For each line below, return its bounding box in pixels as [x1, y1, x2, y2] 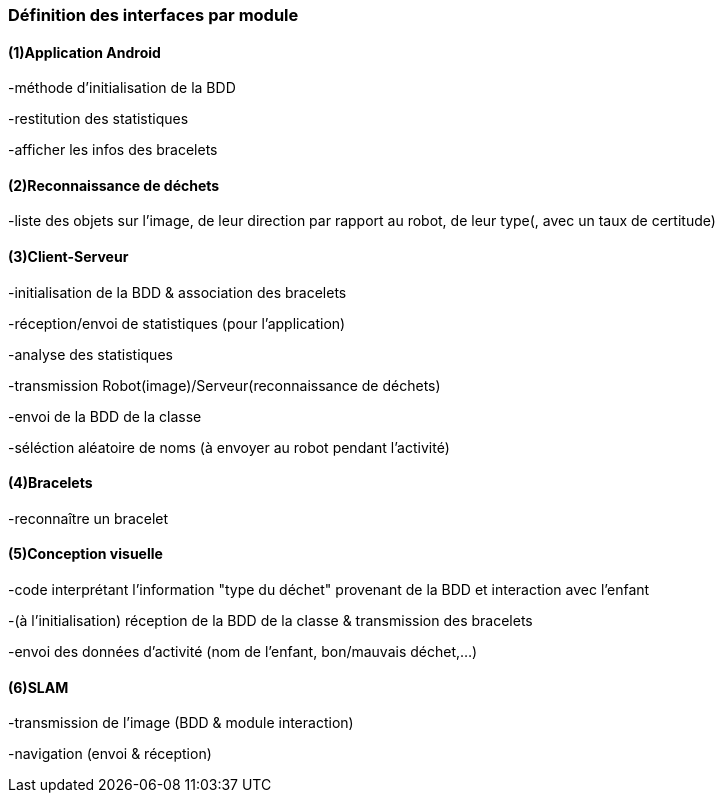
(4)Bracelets [8, 474, 93, 492]
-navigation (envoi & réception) [8, 745, 212, 763]
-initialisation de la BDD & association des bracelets [8, 283, 347, 301]
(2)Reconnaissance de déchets [8, 176, 220, 194]
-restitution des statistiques [8, 110, 189, 128]
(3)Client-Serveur [8, 248, 129, 266]
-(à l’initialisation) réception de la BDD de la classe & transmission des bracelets [8, 612, 533, 630]
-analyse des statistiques [8, 345, 173, 363]
